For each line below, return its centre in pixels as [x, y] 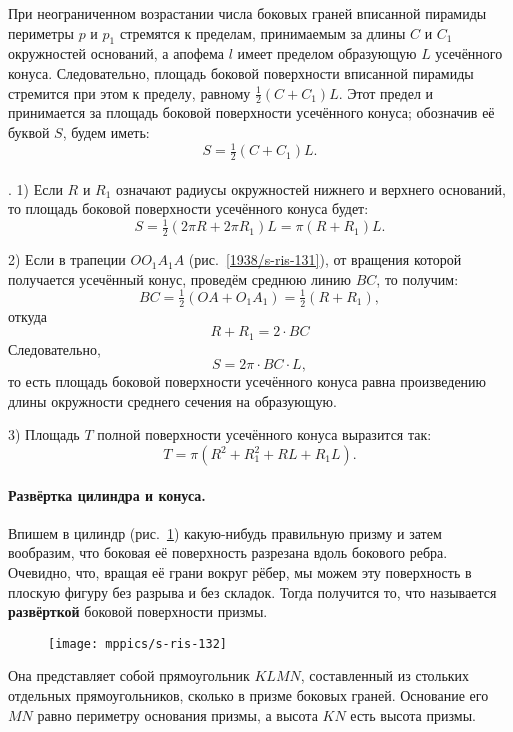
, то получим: [417, 278]
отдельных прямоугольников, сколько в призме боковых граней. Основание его [248, 695]
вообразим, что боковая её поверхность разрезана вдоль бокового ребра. [228, 552]
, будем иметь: [106, 132]
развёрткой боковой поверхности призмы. [138, 611]
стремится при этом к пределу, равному [129, 92]
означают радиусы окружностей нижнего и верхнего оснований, [311, 188]
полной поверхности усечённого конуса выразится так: [264, 434]
